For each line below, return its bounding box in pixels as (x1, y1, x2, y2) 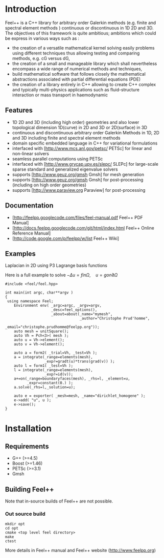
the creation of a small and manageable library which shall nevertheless (12, 60, 157, 66)
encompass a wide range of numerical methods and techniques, (12, 65, 142, 72)
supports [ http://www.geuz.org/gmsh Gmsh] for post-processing (12, 176, 143, 182)
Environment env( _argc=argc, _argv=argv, (14, 303, 102, 308)
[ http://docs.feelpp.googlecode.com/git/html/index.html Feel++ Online (12, 225, 154, 231)
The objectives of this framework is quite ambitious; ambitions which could (5, 30, 157, 36)
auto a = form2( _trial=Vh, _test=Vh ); (14, 351, 97, 355)
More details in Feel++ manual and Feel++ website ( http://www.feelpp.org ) (5, 547, 156, 554)
